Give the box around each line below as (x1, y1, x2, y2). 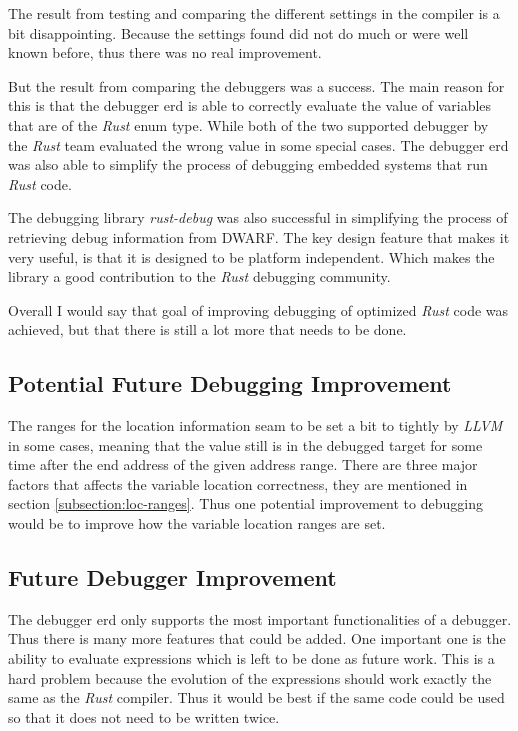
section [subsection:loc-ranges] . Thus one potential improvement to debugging (8, 493, 483, 514)
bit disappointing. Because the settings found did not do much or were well (8, 22, 469, 43)
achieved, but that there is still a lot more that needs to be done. (8, 319, 407, 340)
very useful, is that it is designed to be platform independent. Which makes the (8, 246, 495, 267)
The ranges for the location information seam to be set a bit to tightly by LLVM (8, 415, 503, 436)
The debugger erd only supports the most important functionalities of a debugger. (8, 608, 512, 629)
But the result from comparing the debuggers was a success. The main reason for (8, 75, 505, 96)
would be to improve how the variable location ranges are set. (8, 513, 386, 534)
